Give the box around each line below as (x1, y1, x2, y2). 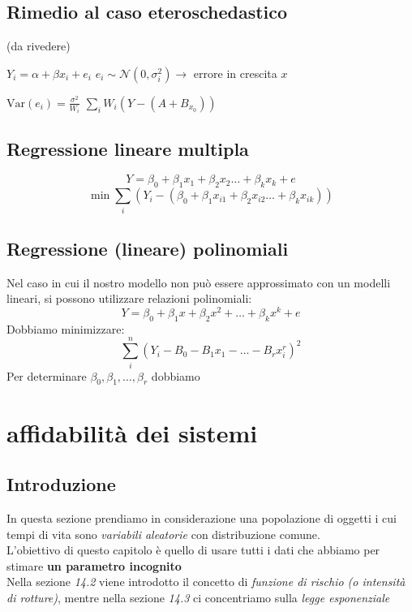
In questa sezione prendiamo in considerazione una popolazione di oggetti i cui (6, 509, 397, 526)
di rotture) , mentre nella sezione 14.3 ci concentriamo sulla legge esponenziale (6, 588, 390, 606)
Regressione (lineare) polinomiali (6, 235, 289, 261)
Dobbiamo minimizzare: (6, 320, 125, 337)
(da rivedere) (6, 37, 71, 54)
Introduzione (6, 472, 116, 497)
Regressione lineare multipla (6, 136, 249, 161)
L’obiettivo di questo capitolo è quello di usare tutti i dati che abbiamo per (6, 541, 380, 558)
